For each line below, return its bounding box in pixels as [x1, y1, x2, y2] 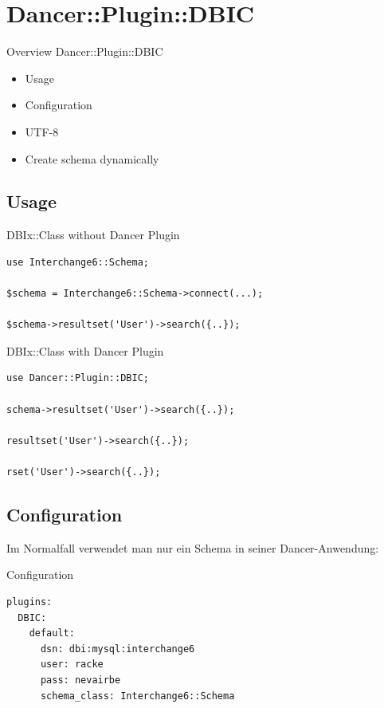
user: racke [40, 659, 104, 671]
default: [29, 627, 75, 639]
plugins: [6, 596, 53, 608]
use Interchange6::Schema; [6, 256, 149, 268]
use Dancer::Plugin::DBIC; [6, 372, 149, 384]
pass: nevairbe [40, 674, 121, 686]
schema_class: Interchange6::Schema [40, 690, 235, 702]
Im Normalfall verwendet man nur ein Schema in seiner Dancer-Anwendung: [6, 539, 379, 556]
